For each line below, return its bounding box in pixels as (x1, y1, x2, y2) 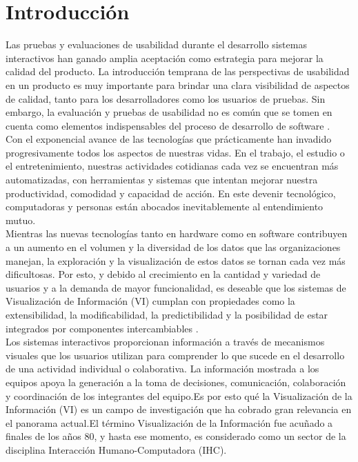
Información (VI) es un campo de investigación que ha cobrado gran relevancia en (6, 402, 352, 416)
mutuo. (6, 212, 36, 227)
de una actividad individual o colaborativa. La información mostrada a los (6, 361, 319, 376)
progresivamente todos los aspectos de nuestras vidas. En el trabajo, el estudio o (6, 145, 345, 159)
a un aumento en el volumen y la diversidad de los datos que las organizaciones (6, 240, 341, 254)
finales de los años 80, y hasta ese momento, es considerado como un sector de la (6, 429, 346, 443)
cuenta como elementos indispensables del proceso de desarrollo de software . (6, 118, 330, 132)
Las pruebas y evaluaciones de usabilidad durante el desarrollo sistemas (6, 37, 307, 52)
